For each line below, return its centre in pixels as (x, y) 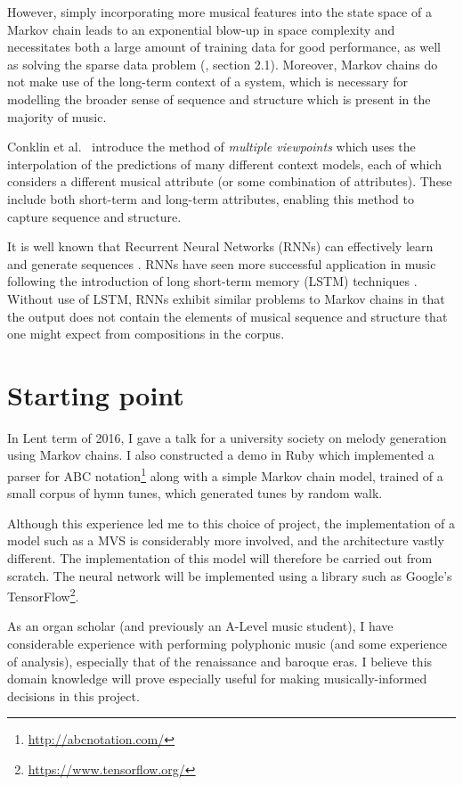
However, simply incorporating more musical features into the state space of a (219, 12)
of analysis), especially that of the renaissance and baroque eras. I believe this (220, 661)
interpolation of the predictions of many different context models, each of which (224, 164)
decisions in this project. (73, 695)
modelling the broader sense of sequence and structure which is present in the (219, 98)
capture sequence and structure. (94, 216)
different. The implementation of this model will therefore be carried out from (220, 558)
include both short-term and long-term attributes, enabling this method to (211, 198)
